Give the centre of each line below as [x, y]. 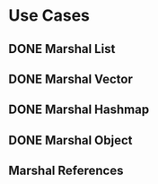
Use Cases [49, 16]
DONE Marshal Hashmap [79, 110]
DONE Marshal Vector [71, 79]
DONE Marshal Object [70, 140]
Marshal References [66, 171]
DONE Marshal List [62, 49]
